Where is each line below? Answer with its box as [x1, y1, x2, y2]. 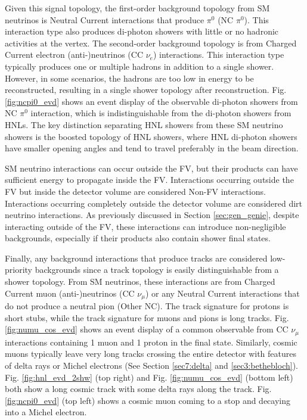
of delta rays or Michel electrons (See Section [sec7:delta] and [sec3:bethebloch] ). [5, 359, 298, 371]
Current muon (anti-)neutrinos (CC [5, 287, 135, 299]
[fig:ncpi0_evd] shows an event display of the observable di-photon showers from [5, 95, 298, 107]
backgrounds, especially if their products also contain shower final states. [5, 232, 271, 244]
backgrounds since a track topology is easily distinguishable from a [35, 263, 279, 276]
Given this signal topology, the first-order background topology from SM [5, 2, 270, 14]
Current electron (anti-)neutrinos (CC [5, 48, 144, 61]
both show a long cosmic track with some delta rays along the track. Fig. [5, 382, 272, 395]
